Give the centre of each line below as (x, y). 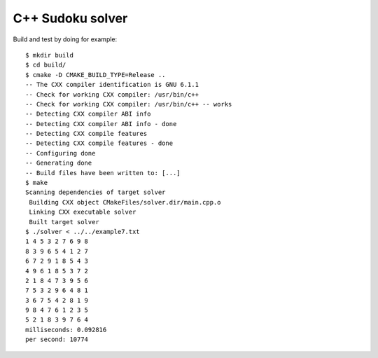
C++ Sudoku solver (70, 18)
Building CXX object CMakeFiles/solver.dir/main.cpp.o (125, 202)
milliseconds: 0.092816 (66, 330)
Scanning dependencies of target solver (96, 192)
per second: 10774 (57, 339)
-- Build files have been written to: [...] (103, 173)
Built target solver (64, 222)
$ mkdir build (49, 55)
